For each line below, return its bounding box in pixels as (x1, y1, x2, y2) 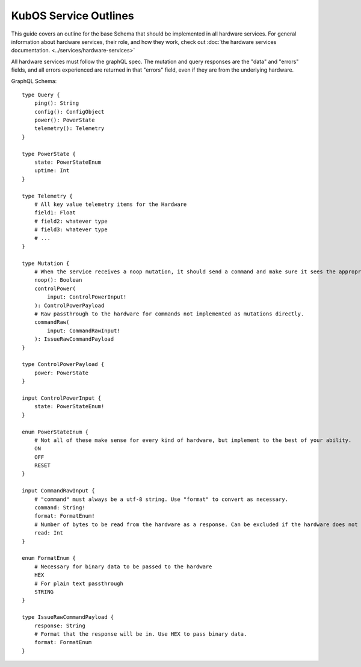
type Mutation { (22, 259, 70, 267)
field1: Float (34, 209, 76, 216)
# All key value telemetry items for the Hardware (34, 200, 187, 208)
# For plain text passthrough (34, 580, 123, 587)
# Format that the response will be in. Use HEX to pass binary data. (34, 630, 247, 638)
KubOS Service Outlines (11, 9, 135, 22)
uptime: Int (34, 167, 70, 174)
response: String (34, 622, 85, 629)
